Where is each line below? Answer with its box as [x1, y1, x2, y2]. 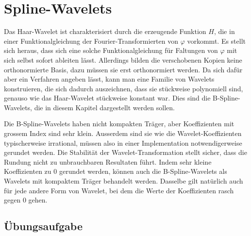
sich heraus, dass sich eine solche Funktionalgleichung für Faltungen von [4, 45, 218, 55]
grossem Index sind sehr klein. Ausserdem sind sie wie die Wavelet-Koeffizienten [4, 128, 242, 138]
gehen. [28, 195, 48, 205]
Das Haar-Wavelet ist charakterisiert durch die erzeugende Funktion [4, 26, 206, 36]
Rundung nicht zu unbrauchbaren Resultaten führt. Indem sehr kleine [4, 156, 212, 167]
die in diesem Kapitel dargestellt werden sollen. [34, 102, 175, 112]
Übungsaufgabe [4, 219, 83, 234]
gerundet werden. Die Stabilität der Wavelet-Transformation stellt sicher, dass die [4, 147, 247, 157]
